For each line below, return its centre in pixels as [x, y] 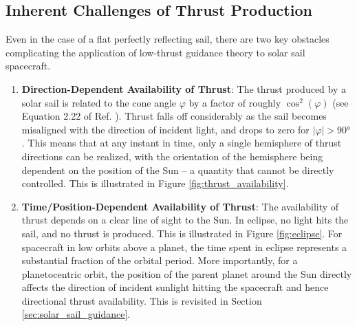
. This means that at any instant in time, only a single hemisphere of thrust [182, 143]
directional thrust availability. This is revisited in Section [142, 300]
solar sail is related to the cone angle [99, 102]
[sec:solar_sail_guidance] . [76, 314]
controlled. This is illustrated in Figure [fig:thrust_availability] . [155, 183]
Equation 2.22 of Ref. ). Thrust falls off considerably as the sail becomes [174, 116]
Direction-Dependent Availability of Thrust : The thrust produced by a [184, 88]
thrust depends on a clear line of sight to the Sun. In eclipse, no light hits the [185, 220]
